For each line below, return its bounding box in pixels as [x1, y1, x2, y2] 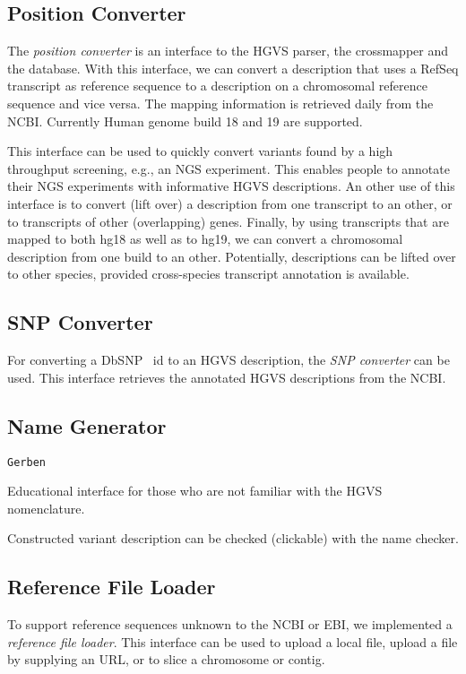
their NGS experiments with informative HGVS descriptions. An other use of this [7, 177, 455, 195]
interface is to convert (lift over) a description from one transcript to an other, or [7, 194, 453, 212]
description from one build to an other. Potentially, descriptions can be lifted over [7, 246, 456, 265]
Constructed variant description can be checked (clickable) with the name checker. [7, 529, 459, 548]
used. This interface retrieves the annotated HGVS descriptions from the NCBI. [7, 367, 446, 386]
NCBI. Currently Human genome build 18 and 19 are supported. [7, 111, 363, 130]
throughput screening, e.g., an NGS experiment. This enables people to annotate [7, 159, 450, 177]
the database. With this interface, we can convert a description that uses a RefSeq [7, 58, 459, 77]
